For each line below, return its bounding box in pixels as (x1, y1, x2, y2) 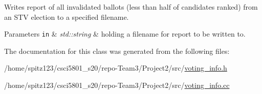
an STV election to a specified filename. (4, 11, 129, 22)
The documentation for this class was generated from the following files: (4, 45, 230, 56)
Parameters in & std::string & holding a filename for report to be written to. (4, 28, 246, 39)
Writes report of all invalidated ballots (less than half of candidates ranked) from (4, 2, 258, 12)
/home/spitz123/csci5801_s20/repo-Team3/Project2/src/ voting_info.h (4, 62, 227, 73)
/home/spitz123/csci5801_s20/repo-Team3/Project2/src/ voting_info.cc (4, 80, 230, 90)
